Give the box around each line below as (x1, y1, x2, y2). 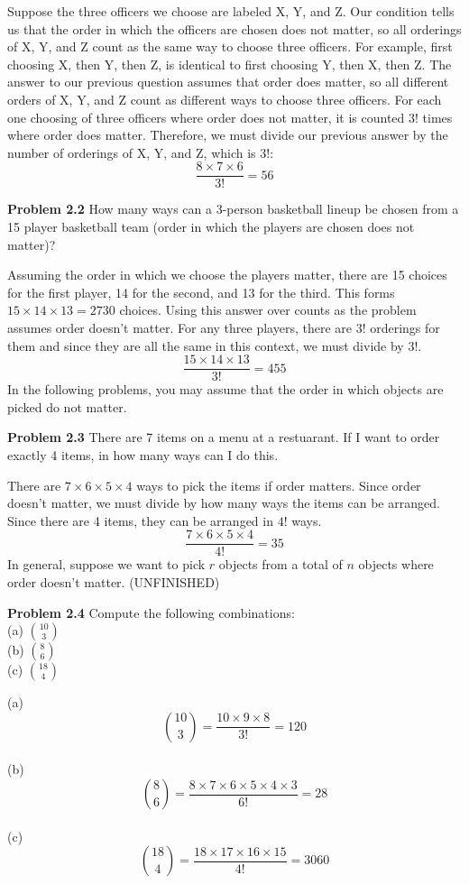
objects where (358, 555, 434, 574)
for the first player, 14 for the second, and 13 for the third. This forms (7, 282, 395, 301)
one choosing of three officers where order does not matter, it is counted (7, 107, 405, 126)
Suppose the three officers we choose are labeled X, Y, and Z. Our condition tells (7, 2, 455, 20)
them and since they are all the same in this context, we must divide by (7, 336, 404, 355)
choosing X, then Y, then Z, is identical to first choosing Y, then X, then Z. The (7, 54, 452, 73)
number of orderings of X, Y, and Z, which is (7, 143, 256, 161)
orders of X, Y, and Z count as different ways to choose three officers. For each (7, 89, 442, 108)
